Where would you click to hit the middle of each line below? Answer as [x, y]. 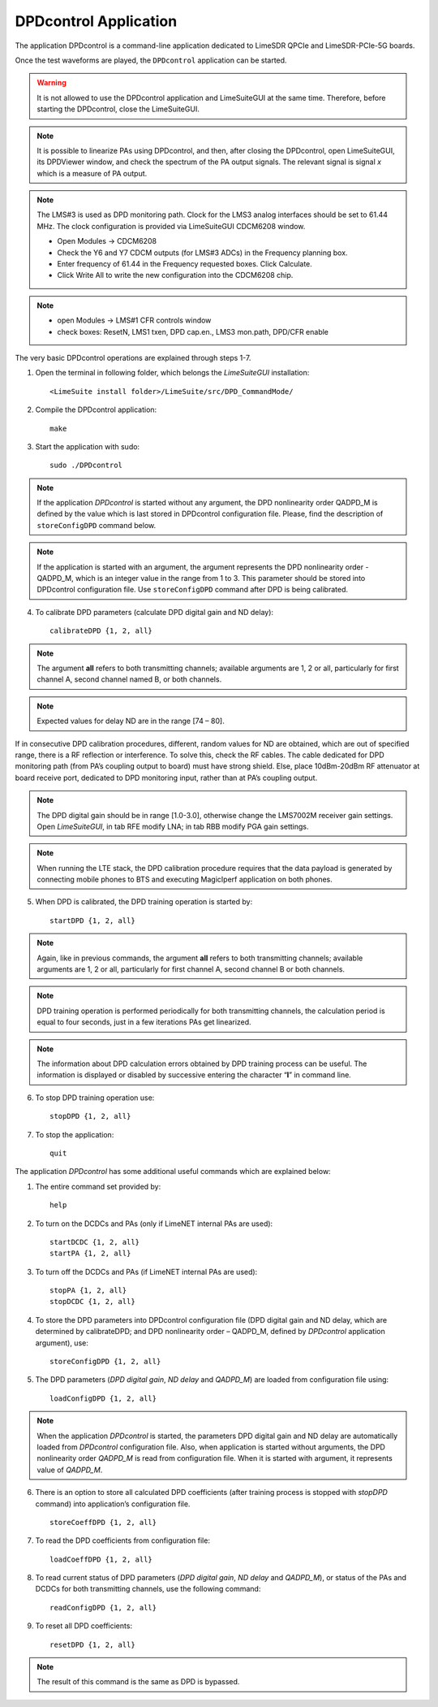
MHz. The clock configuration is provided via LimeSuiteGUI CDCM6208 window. [171, 226]
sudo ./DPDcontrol [86, 466]
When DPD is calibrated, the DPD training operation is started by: [144, 902]
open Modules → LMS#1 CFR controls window [134, 320]
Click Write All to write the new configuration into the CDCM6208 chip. [175, 275]
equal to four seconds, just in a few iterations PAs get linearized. [144, 1022]
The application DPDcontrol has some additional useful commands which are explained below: [173, 1172]
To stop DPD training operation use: [95, 1098]
